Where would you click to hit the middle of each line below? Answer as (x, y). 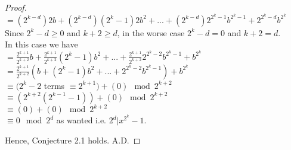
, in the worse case (151, 32)
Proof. (16, 7)
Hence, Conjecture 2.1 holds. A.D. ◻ (73, 140)
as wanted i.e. (81, 120)
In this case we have (41, 44)
